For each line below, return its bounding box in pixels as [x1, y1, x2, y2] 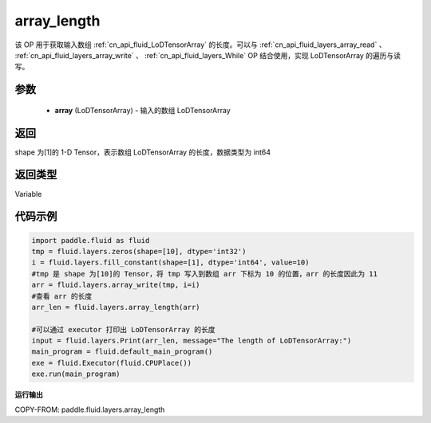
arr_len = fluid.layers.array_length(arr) [31, 303, 200, 311]
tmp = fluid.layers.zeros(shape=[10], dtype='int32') [31, 247, 247, 256]
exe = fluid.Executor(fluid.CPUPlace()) [31, 358, 192, 367]
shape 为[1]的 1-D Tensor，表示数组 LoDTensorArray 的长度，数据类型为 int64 [14, 147, 271, 157]
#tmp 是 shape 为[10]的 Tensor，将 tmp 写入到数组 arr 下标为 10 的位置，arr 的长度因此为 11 [31, 269, 378, 278]
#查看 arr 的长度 [31, 292, 93, 300]
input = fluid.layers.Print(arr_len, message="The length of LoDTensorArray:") [31, 336, 352, 346]
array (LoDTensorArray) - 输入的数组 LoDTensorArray [54, 105, 231, 115]
